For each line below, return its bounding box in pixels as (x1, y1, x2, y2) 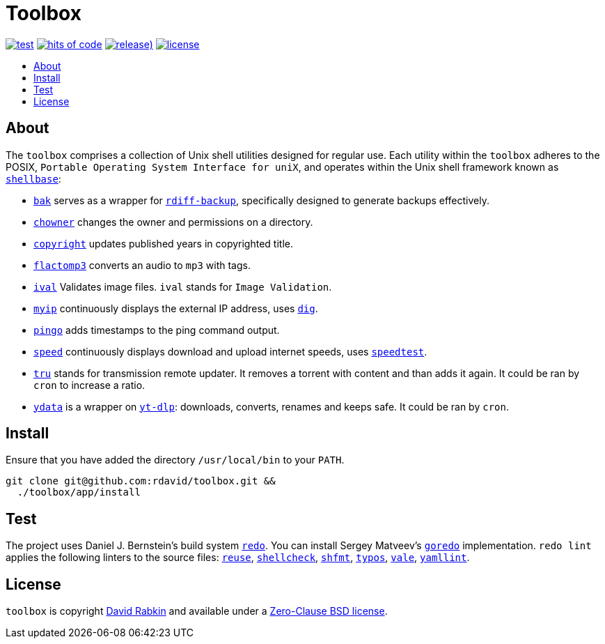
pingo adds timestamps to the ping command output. (33, 323, 280, 336)
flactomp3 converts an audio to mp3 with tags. (33, 259, 251, 271)
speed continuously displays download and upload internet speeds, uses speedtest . (33, 345, 427, 358)
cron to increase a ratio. (33, 378, 146, 391)
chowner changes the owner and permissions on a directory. (33, 215, 313, 228)
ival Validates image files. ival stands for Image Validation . (33, 280, 332, 293)
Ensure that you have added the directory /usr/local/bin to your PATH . (6, 454, 345, 466)
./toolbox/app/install (17, 486, 141, 498)
